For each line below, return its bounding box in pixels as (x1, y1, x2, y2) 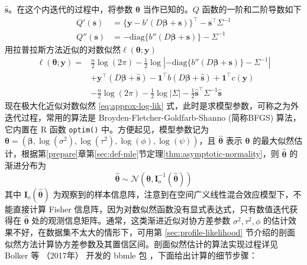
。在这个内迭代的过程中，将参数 (8, 3, 133, 15)
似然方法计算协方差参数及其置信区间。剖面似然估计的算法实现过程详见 (5, 237, 278, 250)
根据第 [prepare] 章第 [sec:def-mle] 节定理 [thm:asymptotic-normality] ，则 (21, 147, 279, 160)
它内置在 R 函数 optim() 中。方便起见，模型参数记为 (5, 122, 209, 135)
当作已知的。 (143, 3, 193, 15)
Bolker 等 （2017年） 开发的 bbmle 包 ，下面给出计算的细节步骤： (5, 249, 257, 261)
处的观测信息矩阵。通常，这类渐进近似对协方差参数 (31, 214, 231, 227)
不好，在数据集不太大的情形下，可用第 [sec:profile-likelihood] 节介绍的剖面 (12, 226, 295, 238)
